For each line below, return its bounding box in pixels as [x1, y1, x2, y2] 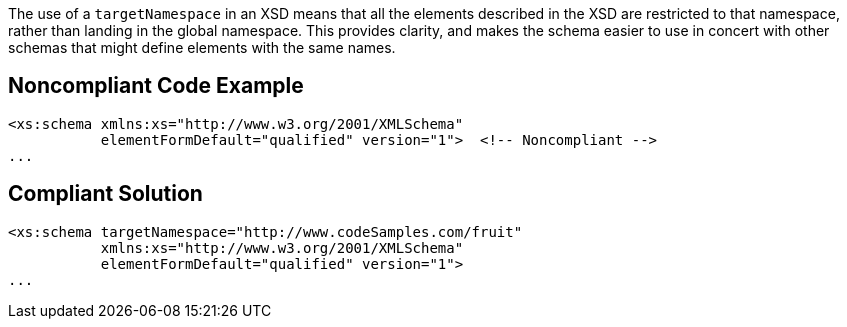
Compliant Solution [8, 181, 203, 207]
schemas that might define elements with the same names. [8, 39, 396, 56]
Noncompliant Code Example [8, 73, 304, 99]
